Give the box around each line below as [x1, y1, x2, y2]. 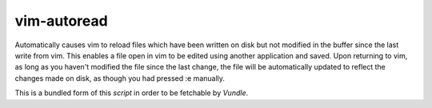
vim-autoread [14, 12, 108, 30]
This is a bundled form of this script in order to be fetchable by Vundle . [14, 88, 248, 98]
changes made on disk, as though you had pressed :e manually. [14, 73, 226, 83]
